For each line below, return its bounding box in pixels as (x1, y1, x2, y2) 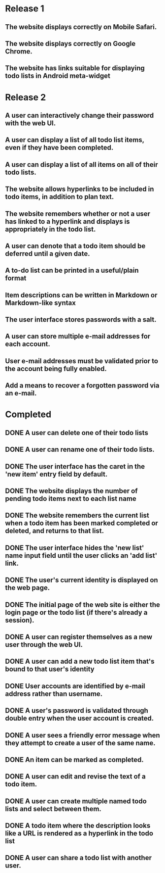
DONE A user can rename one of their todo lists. (5, 445, 155, 454)
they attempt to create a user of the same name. (5, 738, 156, 747)
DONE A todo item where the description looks (5, 822, 151, 830)
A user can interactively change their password (5, 111, 154, 119)
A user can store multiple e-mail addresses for (5, 332, 151, 340)
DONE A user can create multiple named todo (5, 797, 147, 805)
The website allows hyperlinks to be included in (5, 185, 154, 194)
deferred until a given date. (5, 249, 90, 258)
